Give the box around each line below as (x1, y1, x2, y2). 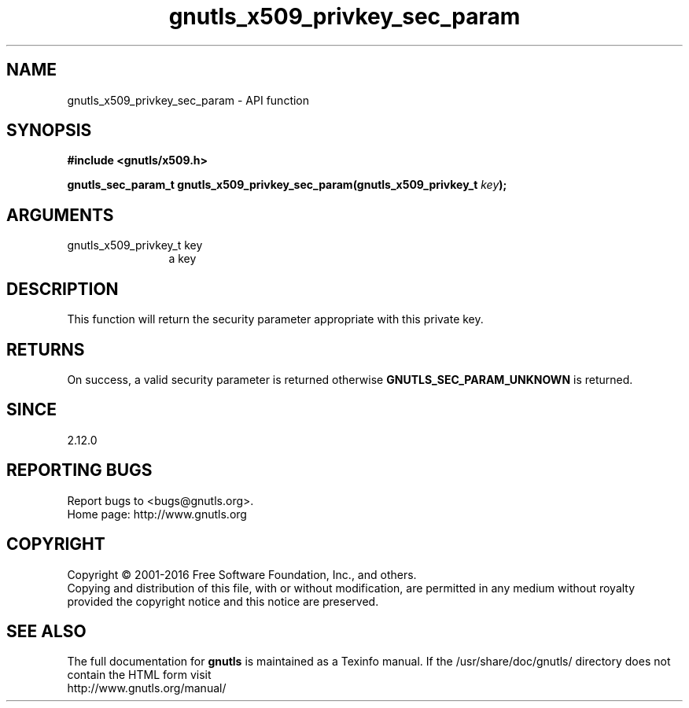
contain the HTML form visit (67, 668, 212, 682)
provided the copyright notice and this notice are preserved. (67, 594, 379, 608)
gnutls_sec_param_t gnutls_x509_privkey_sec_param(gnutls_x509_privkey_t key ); (67, 178, 507, 192)
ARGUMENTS (6, 205, 114, 225)
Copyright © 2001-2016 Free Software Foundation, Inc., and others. (67, 567, 417, 581)
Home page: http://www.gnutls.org (67, 507, 247, 521)
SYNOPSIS (6, 120, 92, 141)
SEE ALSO (6, 621, 87, 641)
